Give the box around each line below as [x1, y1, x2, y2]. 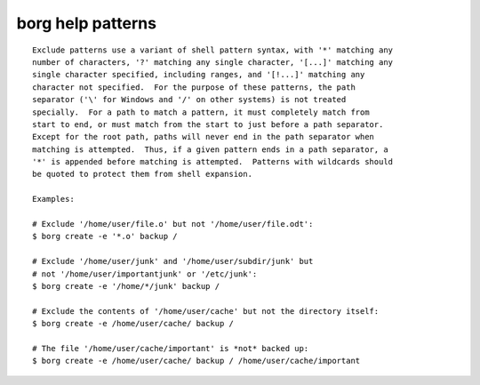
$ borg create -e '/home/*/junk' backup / [32, 281, 220, 291]
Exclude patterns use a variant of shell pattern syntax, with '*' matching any [32, 44, 394, 55]
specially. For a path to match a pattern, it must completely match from [32, 107, 370, 117]
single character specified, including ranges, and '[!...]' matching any [32, 69, 365, 80]
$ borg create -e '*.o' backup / [32, 231, 178, 242]
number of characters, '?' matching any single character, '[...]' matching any [32, 57, 394, 67]
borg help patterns [16, 13, 157, 33]
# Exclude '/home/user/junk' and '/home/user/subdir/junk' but [32, 256, 314, 267]
